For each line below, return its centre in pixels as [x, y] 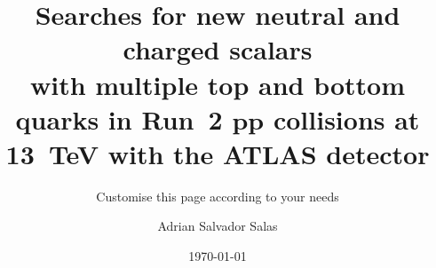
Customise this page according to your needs [218, 196]
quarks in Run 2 [119, 118]
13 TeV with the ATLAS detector [218, 153]
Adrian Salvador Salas [218, 226]
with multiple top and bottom [218, 84]
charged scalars [218, 49]
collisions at [346, 118]
